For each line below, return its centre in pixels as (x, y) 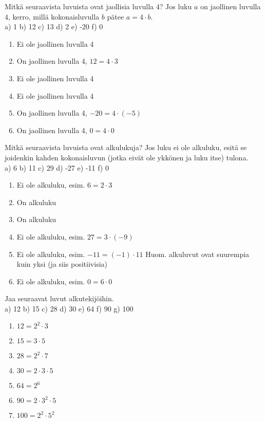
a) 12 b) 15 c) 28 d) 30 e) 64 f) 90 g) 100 (69, 308)
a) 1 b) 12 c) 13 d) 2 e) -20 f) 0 (54, 26)
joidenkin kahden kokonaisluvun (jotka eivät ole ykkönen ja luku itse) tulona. (127, 157)
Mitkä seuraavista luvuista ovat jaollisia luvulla (79, 6)
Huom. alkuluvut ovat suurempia (197, 254)
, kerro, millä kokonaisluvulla (54, 16)
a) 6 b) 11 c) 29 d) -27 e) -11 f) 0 (57, 167)
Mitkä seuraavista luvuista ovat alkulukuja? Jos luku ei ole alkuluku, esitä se (126, 147)
